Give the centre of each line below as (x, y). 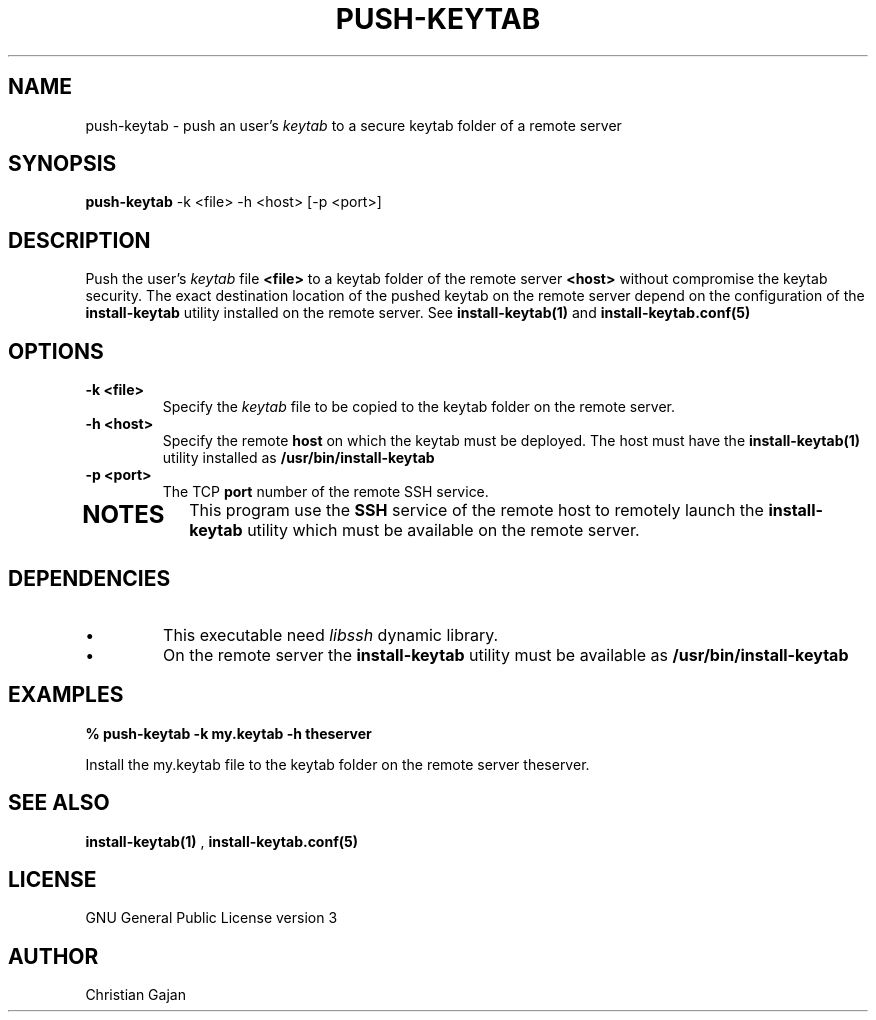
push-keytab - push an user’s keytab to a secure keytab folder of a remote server (353, 125)
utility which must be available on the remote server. (443, 530)
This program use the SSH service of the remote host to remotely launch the (476, 510)
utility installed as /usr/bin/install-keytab (298, 458)
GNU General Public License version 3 (211, 918)
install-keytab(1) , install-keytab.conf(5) (222, 841)
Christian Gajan (135, 995)
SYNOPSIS (62, 164)
